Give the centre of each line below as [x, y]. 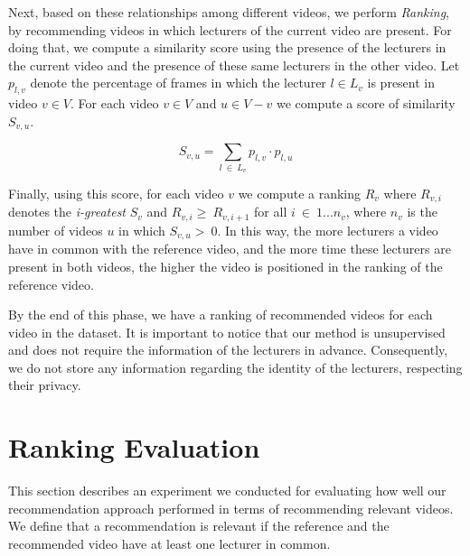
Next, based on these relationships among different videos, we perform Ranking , [229, 12]
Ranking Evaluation [134, 447]
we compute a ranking [300, 193]
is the [422, 212]
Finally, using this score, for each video [116, 193]
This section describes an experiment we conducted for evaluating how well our [227, 491]
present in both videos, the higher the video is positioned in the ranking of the [226, 266]
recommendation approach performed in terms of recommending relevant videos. [231, 508]
